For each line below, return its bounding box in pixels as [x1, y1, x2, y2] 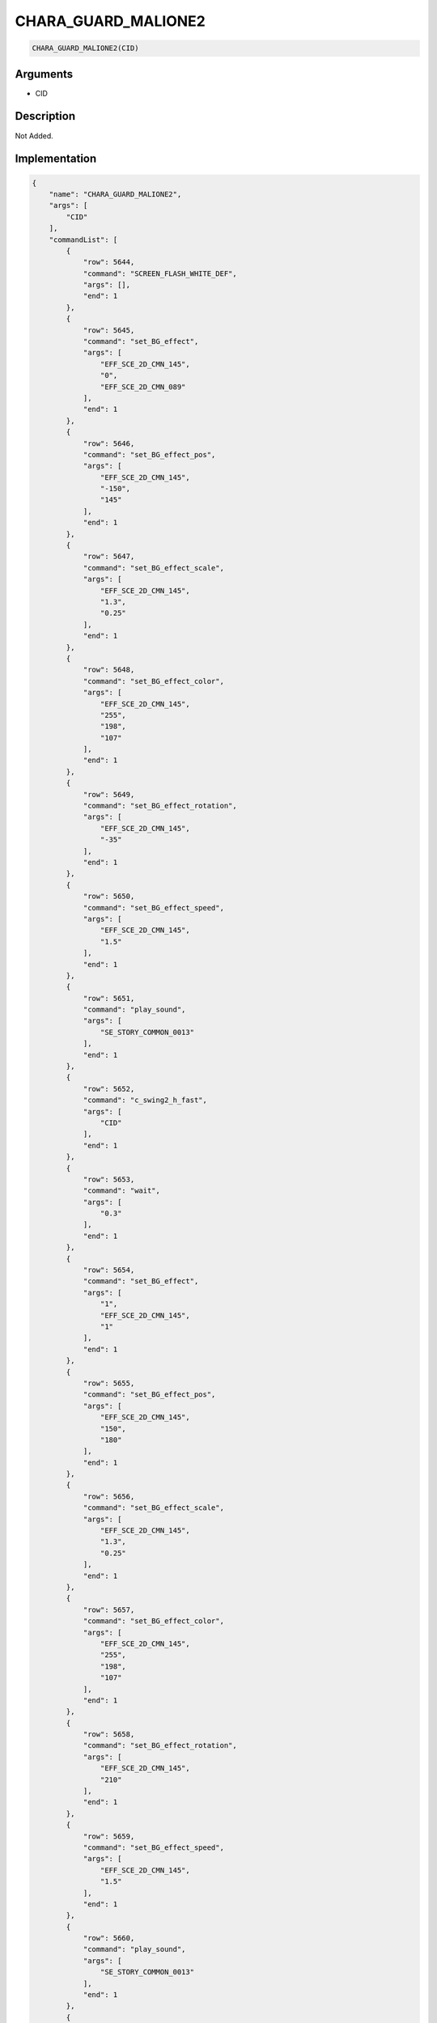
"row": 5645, [83, 325, 135, 335]
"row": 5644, [83, 257, 135, 267]
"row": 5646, [83, 439, 135, 448]
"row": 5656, [83, 1491, 135, 1501]
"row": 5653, [83, 1174, 135, 1184]
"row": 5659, [83, 1831, 135, 1841]
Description [15, 109, 76, 123]
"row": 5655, [83, 1378, 135, 1388]
